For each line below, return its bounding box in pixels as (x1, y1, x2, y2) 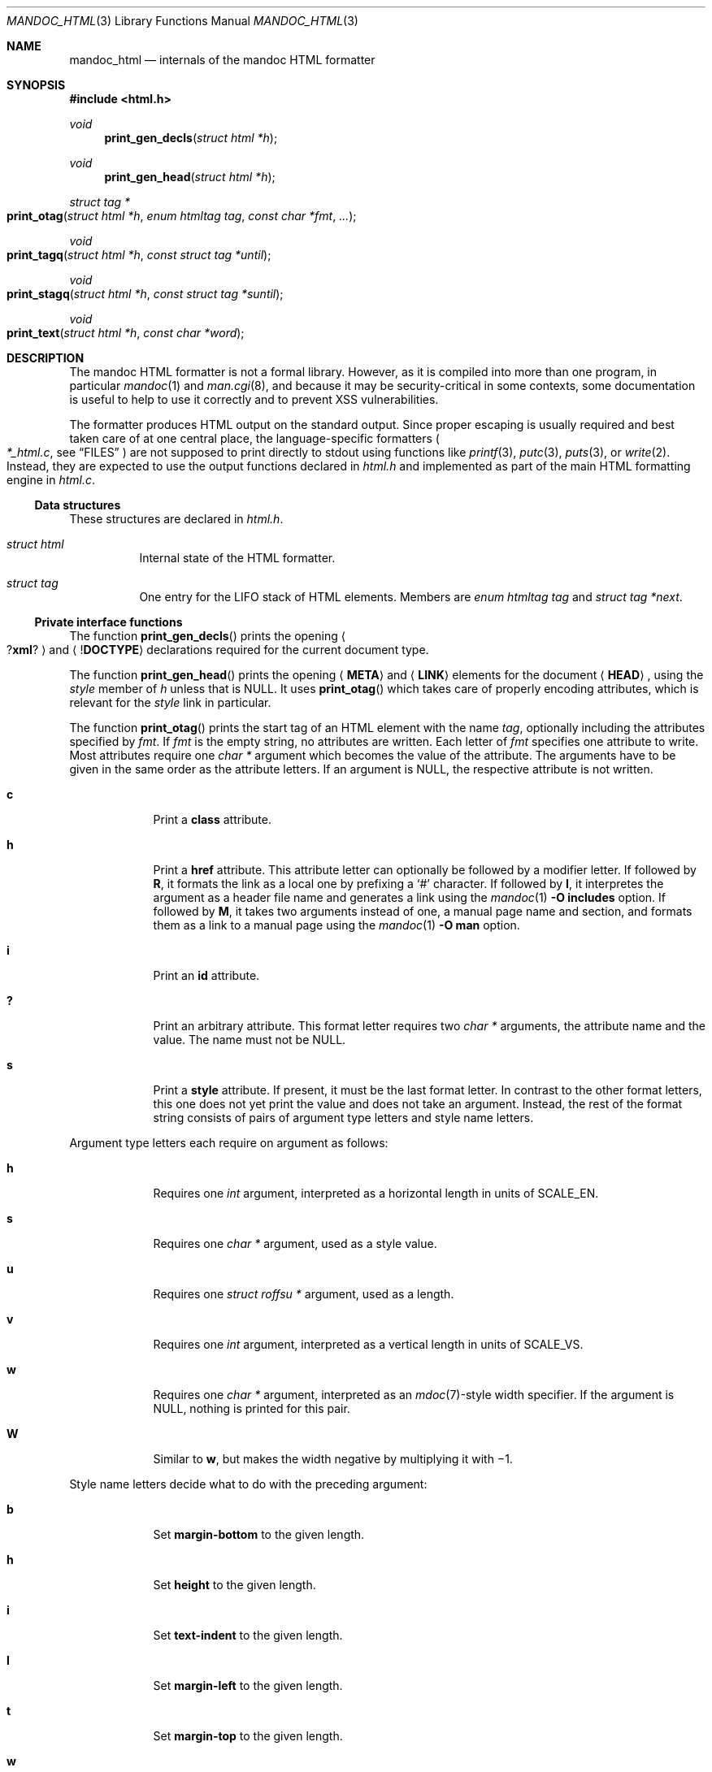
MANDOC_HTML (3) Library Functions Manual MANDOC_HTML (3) (7, 14, 358, 28)
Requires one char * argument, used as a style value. (153, 1237, 437, 1250)
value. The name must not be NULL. (153, 1033, 346, 1046)
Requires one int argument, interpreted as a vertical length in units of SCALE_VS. (153, 1337, 584, 1351)
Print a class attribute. (153, 812, 272, 826)
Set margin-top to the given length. (153, 1729, 343, 1743)
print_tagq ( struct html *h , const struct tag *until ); (7, 248, 271, 262)
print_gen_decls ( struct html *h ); (104, 131, 278, 145)
